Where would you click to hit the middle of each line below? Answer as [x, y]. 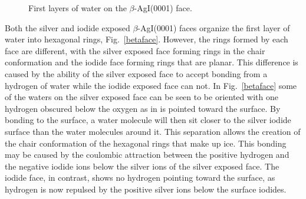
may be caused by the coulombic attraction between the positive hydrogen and [147, 155]
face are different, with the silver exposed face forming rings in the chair [135, 50]
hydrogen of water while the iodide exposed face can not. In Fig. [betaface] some [151, 85]
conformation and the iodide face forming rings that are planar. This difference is [152, 62]
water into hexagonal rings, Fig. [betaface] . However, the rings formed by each [147, 39]
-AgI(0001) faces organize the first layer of [214, 27]
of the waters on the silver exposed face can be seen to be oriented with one [142, 97]
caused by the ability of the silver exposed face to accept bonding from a [136, 73]
